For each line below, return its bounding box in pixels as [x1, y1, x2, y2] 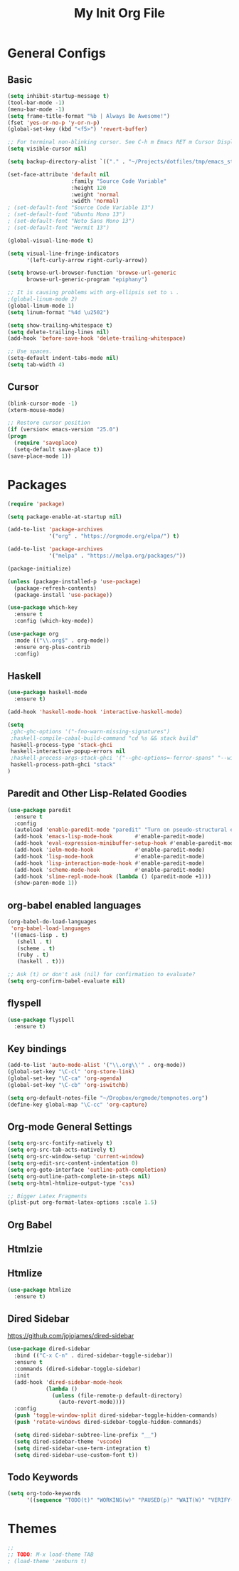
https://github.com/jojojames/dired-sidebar [7, 1332, 134, 1340]
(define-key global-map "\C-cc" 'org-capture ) [7, 1101, 148, 1108]
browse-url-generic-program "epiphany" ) [26, 276, 148, 283]
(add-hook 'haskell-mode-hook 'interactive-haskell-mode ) [7, 708, 183, 716]
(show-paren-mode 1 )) [14, 880, 78, 887]
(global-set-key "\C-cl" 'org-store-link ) [7, 1068, 135, 1075]
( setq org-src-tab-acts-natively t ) [7, 1146, 116, 1154]
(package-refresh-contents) [14, 584, 97, 592]
